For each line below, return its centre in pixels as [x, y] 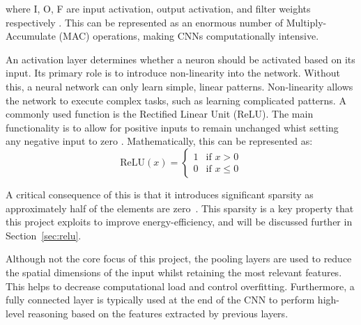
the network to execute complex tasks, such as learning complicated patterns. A [176, 100]
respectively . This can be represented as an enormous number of [144, 22]
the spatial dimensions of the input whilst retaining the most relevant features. [174, 272]
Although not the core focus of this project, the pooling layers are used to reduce [179, 259]
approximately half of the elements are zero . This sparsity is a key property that [180, 208]
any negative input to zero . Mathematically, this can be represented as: [159, 141]
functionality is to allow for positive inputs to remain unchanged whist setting [172, 127]
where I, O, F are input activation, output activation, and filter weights [158, 8]
